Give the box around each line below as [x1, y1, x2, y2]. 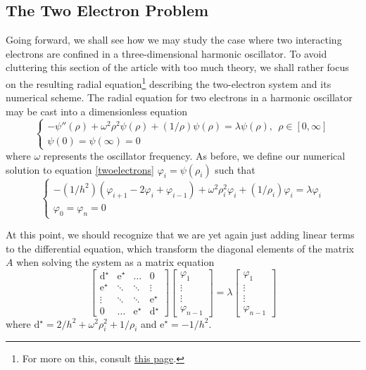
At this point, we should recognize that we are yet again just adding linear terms [6, 227, 355, 242]
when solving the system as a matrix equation [16, 255, 215, 269]
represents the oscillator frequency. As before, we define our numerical [43, 148, 346, 163]
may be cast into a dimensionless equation [6, 103, 188, 118]
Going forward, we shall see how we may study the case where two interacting [6, 32, 342, 47]
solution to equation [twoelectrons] [6, 162, 154, 177]
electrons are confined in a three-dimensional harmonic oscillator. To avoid [6, 46, 327, 60]
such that [215, 162, 255, 177]
